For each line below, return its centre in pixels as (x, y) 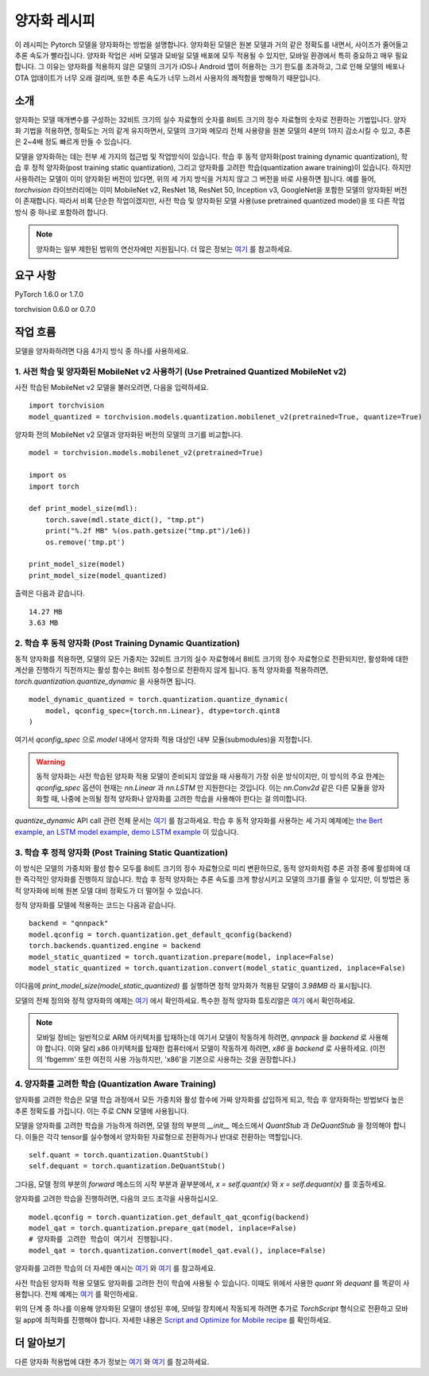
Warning (50, 762)
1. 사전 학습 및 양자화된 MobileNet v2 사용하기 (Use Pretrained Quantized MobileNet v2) (181, 372)
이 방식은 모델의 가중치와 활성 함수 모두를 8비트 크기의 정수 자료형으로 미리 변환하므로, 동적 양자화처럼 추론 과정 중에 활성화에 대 (213, 868)
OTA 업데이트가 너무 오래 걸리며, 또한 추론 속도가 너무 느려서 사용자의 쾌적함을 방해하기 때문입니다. (168, 78)
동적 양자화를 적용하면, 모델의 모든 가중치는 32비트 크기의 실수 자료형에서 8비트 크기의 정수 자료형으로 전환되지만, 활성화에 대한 (212, 659)
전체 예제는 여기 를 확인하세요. (91, 1294)
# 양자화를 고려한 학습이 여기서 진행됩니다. (101, 1239)
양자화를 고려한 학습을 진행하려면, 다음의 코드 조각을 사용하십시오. (116, 1199)
